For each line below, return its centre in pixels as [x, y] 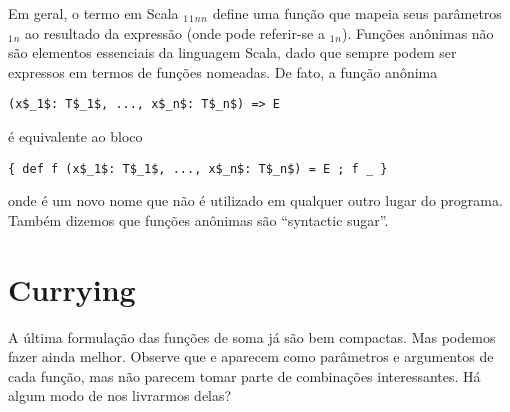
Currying [72, 288]
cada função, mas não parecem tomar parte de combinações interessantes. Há [244, 375]
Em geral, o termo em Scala [93, 13]
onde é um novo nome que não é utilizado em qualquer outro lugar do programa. [255, 200]
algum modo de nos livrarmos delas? [120, 395]
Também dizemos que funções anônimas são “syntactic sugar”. [198, 219]
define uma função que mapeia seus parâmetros [357, 13]
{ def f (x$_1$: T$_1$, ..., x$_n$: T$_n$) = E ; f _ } [198, 168]
